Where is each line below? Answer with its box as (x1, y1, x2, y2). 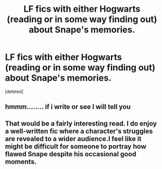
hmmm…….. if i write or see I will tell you (5, 103, 131, 111)
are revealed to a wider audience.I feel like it (5, 134, 142, 143)
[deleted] (5, 88, 23, 94)
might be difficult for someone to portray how (5, 142, 146, 150)
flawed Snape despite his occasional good (5, 150, 137, 158)
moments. (5, 157, 37, 166)
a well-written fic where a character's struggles (5, 127, 153, 135)
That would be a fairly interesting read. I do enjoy (5, 119, 157, 127)
